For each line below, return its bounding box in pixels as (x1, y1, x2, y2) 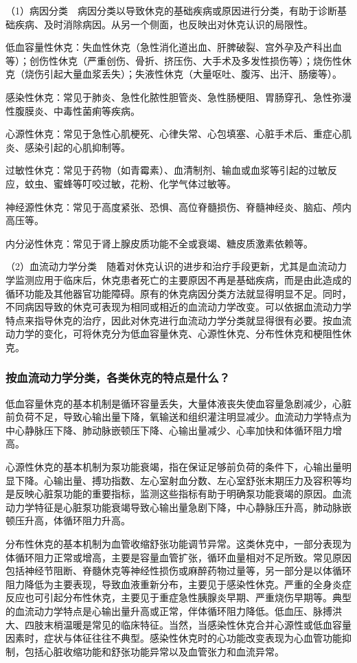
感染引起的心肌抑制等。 (24, 139, 130, 154)
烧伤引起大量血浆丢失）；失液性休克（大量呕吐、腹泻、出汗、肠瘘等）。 (24, 67, 342, 81)
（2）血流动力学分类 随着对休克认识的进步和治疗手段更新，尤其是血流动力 (5, 259, 347, 273)
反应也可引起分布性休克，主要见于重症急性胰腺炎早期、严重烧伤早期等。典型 (5, 590, 352, 605)
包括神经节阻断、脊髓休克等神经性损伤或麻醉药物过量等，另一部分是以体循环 (5, 563, 352, 578)
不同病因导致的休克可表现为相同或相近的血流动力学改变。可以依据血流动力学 (5, 300, 352, 314)
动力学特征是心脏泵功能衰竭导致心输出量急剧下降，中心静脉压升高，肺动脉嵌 (5, 499, 352, 514)
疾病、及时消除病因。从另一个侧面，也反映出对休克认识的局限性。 (14, 16, 313, 31)
